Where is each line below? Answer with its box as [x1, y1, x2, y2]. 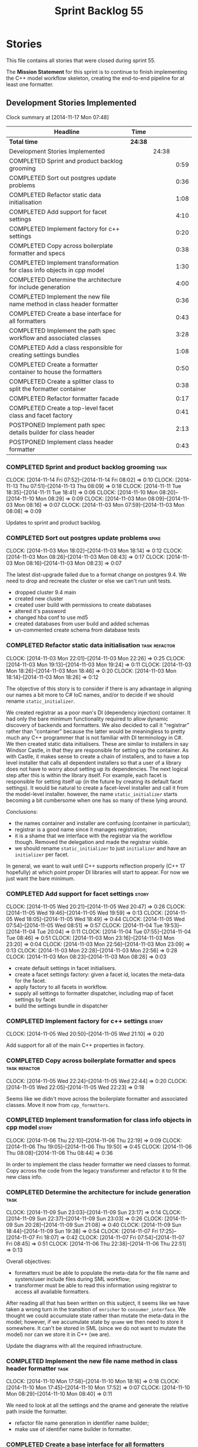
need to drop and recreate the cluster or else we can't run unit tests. [6, 577, 172, 585]
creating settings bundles [9, 351, 80, 359]
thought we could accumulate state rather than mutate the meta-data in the [6, 1312, 189, 1320]
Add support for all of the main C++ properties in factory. [6, 1042, 145, 1049]
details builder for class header [9, 428, 95, 436]
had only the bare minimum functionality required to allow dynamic [6, 715, 169, 722]
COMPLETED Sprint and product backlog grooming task [6, 463, 167, 471]
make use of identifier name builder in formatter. [14, 1426, 133, 1433]
